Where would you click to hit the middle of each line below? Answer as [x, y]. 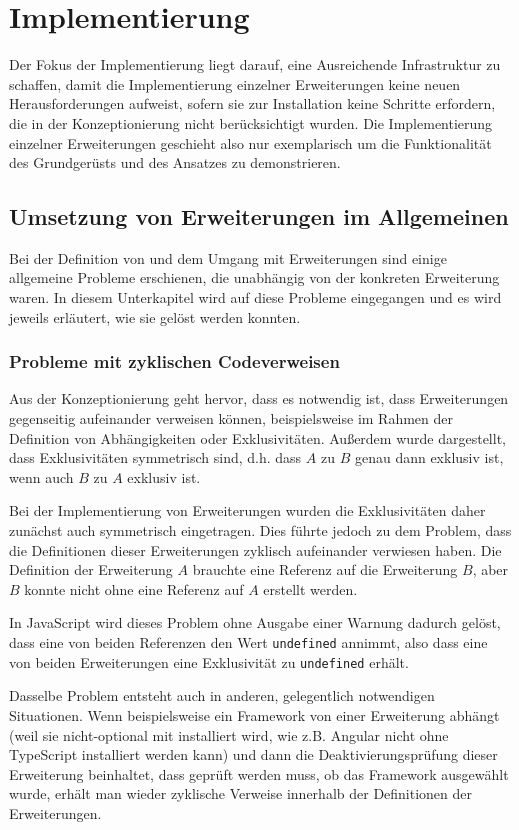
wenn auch [41, 476]
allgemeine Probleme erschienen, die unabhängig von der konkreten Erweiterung [254, 277]
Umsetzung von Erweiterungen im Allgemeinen [259, 216]
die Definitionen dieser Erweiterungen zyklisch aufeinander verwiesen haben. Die [255, 549]
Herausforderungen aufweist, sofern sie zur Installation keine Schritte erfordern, [252, 103]
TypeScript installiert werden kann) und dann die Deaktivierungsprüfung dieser [253, 754]
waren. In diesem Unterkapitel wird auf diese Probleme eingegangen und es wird [255, 297]
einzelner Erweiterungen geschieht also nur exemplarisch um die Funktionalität [250, 142]
